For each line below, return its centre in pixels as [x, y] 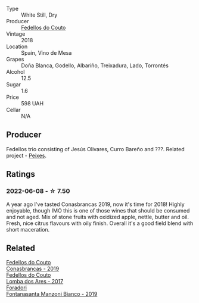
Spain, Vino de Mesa [46, 53]
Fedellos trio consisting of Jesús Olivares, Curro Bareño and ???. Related [95, 149]
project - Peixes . [26, 155]
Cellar [13, 110]
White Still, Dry [39, 15]
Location [17, 46]
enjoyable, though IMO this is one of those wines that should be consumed [98, 210]
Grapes [15, 59]
